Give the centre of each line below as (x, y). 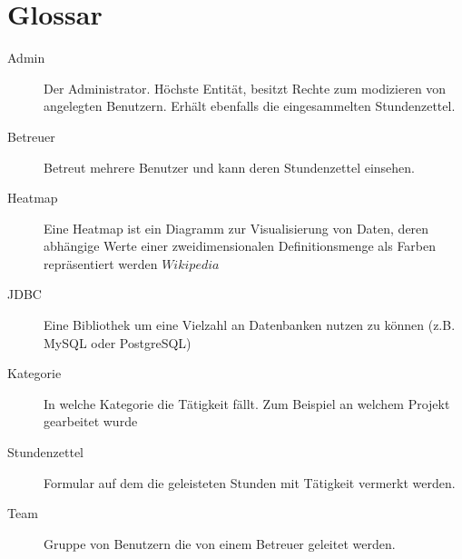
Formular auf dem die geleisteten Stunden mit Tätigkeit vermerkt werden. (250, 482)
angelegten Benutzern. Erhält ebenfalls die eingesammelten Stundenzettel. (250, 106)
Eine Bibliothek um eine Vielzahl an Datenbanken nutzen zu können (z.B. (250, 325)
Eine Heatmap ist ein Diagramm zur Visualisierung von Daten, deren (236, 228)
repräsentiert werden (101, 263)
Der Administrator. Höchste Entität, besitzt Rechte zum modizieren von (245, 88)
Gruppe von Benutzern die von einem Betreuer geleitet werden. (220, 543)
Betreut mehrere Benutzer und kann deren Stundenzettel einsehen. (229, 167)
